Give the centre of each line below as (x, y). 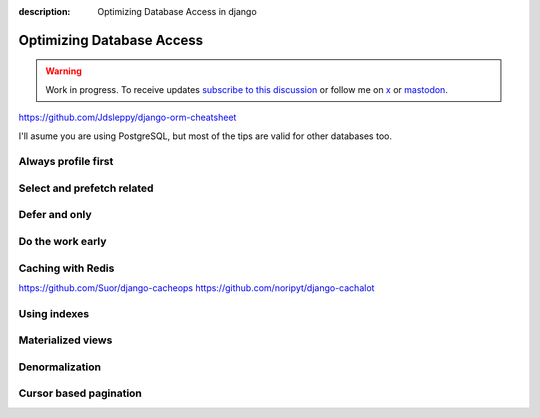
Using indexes (54, 313)
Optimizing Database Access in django (177, 11)
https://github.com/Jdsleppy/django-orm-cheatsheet (127, 117)
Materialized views (65, 340)
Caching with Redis (66, 268)
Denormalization (60, 367)
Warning (63, 71)
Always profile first (66, 162)
